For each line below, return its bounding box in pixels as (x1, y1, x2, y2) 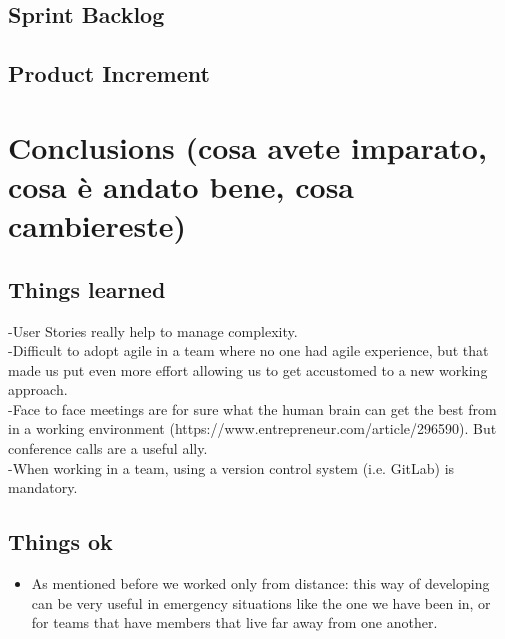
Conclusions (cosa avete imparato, (8, 126, 487, 167)
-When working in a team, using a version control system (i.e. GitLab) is (8, 457, 455, 478)
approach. (8, 379, 68, 400)
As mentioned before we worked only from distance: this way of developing (31, 573, 490, 594)
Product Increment (8, 58, 210, 89)
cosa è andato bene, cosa (8, 165, 355, 206)
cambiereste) (8, 205, 186, 246)
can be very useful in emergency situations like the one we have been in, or (31, 592, 491, 613)
